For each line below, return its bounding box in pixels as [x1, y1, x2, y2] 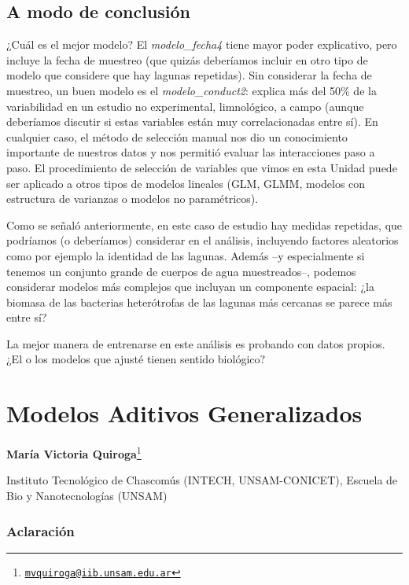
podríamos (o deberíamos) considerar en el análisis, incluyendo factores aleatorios [6, 232, 399, 248]
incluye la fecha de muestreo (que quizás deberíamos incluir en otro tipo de [6, 51, 368, 68]
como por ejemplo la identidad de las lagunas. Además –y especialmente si [6, 247, 365, 263]
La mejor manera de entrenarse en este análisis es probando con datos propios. [6, 335, 385, 351]
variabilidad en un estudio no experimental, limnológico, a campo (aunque [6, 97, 364, 114]
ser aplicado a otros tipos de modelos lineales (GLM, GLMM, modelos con [6, 175, 366, 191]
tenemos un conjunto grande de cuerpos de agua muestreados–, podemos [6, 263, 356, 279]
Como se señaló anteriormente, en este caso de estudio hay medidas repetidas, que [6, 216, 403, 233]
